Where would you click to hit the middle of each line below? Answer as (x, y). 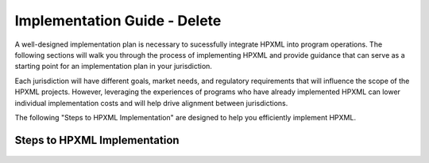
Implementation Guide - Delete (118, 21)
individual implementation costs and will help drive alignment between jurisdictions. (151, 103)
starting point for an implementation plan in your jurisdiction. (113, 66)
